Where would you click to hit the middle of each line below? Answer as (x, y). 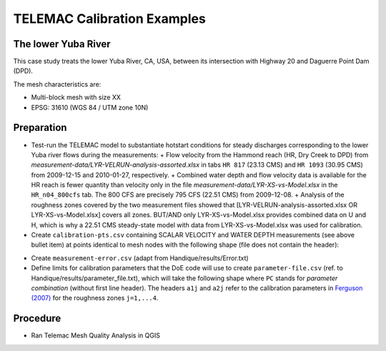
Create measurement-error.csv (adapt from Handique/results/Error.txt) (140, 258)
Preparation (40, 128)
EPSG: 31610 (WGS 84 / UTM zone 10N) (90, 107)
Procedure (37, 318)
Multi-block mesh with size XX (76, 97)
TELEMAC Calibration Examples (110, 19)
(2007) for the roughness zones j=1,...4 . (95, 298)
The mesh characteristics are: (57, 84)
